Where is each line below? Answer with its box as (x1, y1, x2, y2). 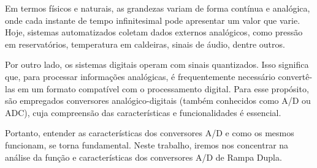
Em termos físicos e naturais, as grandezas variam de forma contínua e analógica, (5, 2, 310, 14)
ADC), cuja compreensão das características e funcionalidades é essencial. (5, 106, 281, 119)
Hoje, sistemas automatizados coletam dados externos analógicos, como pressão (5, 26, 303, 38)
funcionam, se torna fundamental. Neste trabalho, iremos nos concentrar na (5, 138, 289, 151)
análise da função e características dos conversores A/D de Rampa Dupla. (5, 150, 282, 163)
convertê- (278, 70, 313, 82)
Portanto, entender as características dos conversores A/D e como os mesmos (5, 126, 294, 139)
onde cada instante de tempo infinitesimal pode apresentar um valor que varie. (5, 13, 300, 26)
